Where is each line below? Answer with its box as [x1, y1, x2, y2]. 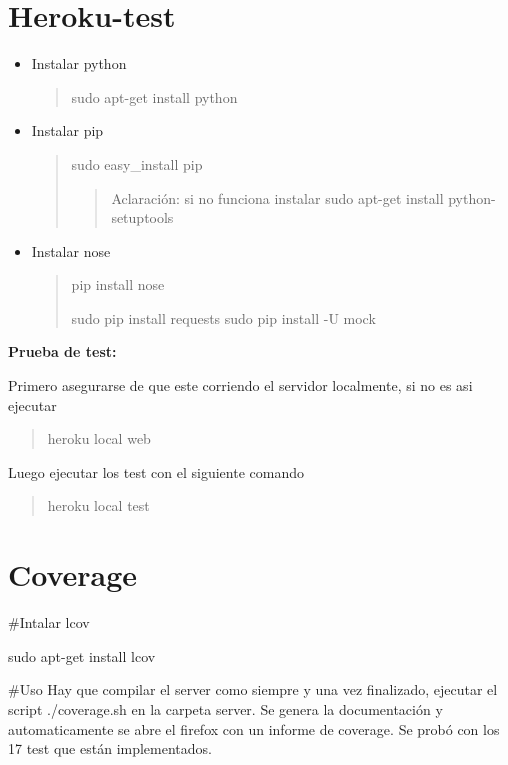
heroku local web [47, 428, 151, 449]
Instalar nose [31, 240, 111, 261]
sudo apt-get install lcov [8, 645, 156, 666]
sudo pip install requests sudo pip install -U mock [71, 307, 376, 328]
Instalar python [31, 53, 127, 74]
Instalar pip [31, 120, 104, 141]
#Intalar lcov [8, 612, 90, 633]
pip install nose [71, 274, 165, 295]
